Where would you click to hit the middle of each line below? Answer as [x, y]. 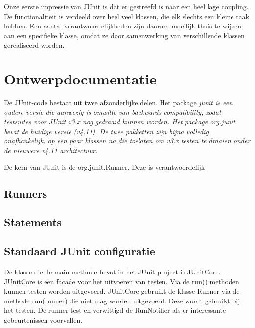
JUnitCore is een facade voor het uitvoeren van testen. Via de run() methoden [122, 281]
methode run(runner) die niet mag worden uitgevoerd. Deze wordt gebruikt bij [122, 300]
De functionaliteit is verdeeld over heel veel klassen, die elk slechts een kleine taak [127, 16]
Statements [33, 222]
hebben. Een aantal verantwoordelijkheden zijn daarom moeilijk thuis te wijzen [123, 26]
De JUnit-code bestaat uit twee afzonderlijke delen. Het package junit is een [118, 102]
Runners [26, 193]
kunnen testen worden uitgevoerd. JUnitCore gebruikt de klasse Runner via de [122, 291]
